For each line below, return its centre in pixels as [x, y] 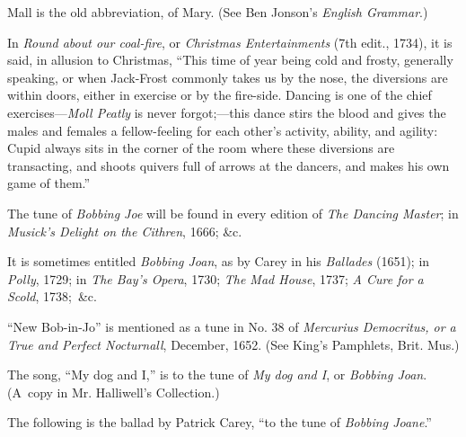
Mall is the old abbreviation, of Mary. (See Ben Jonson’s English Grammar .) [218, 12]
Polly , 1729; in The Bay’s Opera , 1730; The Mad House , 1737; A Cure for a [215, 278]
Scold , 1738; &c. [52, 296]
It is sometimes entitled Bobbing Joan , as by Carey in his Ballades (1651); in [219, 261]
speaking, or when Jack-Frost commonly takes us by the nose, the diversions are [228, 77]
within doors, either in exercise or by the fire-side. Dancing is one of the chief [220, 95]
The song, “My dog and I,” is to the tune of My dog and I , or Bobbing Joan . [217, 375]
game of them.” [49, 183]
